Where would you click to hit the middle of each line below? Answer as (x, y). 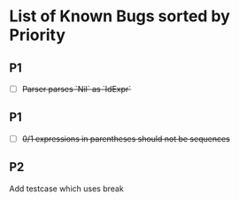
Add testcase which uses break (66, 189)
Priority (38, 35)
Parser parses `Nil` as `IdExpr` (77, 89)
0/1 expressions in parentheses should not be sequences (126, 138)
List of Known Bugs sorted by (119, 16)
